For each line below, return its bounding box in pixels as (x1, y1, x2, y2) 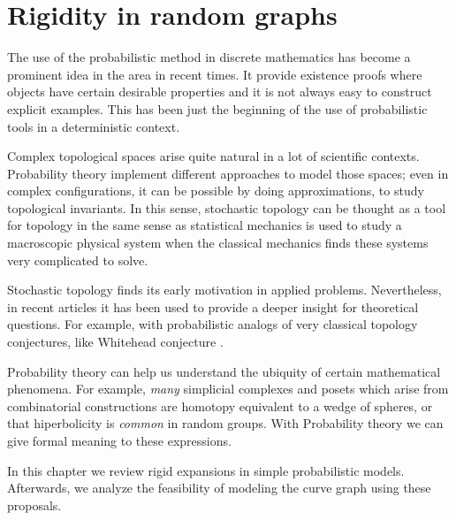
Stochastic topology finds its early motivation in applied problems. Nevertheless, (7, 280, 442, 299)
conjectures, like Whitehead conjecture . (7, 333, 224, 351)
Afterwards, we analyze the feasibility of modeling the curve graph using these (7, 478, 431, 497)
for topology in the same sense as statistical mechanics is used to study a (7, 216, 402, 234)
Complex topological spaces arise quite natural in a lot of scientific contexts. (7, 147, 420, 165)
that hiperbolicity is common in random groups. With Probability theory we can (7, 414, 444, 432)
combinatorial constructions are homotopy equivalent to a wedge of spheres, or (7, 396, 433, 415)
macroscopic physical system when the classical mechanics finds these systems (7, 233, 429, 252)
